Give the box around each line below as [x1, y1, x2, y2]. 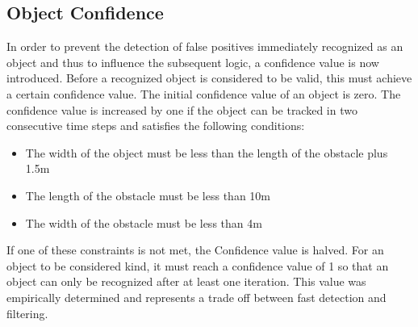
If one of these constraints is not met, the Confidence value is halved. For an [6, 241, 384, 258]
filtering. [6, 304, 48, 321]
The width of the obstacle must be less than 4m [25, 214, 262, 231]
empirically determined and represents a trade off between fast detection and [6, 288, 387, 305]
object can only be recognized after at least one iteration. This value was [6, 273, 366, 290]
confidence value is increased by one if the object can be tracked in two [6, 101, 357, 118]
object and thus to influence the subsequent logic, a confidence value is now [6, 53, 379, 70]
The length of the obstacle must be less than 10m [25, 187, 271, 203]
